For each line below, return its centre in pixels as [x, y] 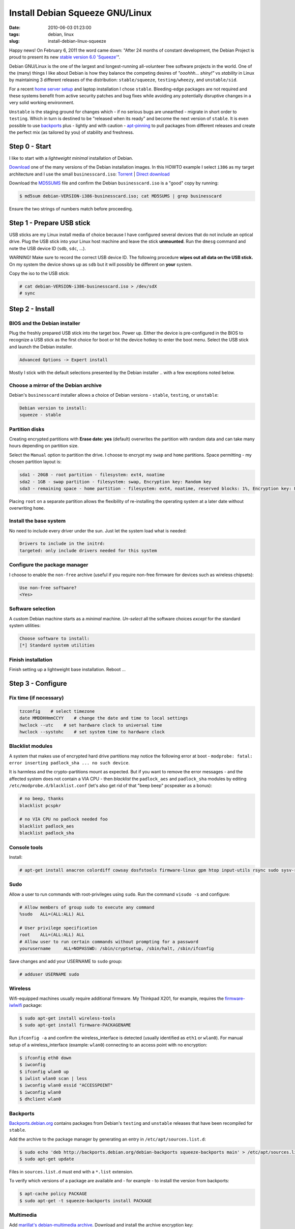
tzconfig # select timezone [57, 711]
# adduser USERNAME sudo [49, 974]
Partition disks [27, 429]
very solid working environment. [42, 103]
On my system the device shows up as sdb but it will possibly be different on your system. [101, 264]
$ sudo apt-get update [47, 1159]
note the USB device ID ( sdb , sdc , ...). [47, 248]
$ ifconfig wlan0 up [44, 1071]
